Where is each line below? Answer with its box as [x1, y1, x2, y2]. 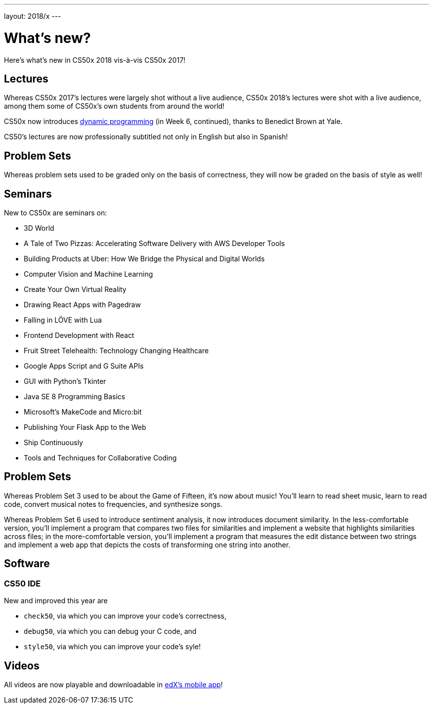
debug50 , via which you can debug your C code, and [24, 627, 197, 636]
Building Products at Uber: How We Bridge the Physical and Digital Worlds [24, 254, 265, 263]
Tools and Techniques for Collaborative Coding [24, 454, 177, 462]
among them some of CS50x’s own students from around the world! [4, 102, 225, 111]
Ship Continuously [24, 438, 83, 447]
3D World [24, 224, 54, 233]
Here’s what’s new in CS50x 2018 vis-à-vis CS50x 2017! [4, 55, 186, 64]
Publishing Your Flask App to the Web [24, 423, 146, 432]
